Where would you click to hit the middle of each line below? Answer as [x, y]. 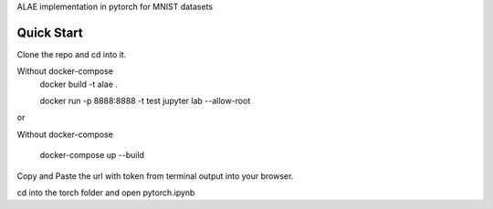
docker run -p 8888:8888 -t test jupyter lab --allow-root [145, 101]
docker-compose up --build [92, 155]
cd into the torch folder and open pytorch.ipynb [106, 193]
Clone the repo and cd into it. [72, 54]
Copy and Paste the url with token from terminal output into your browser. [155, 176]
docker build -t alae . [79, 84]
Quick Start [50, 32]
